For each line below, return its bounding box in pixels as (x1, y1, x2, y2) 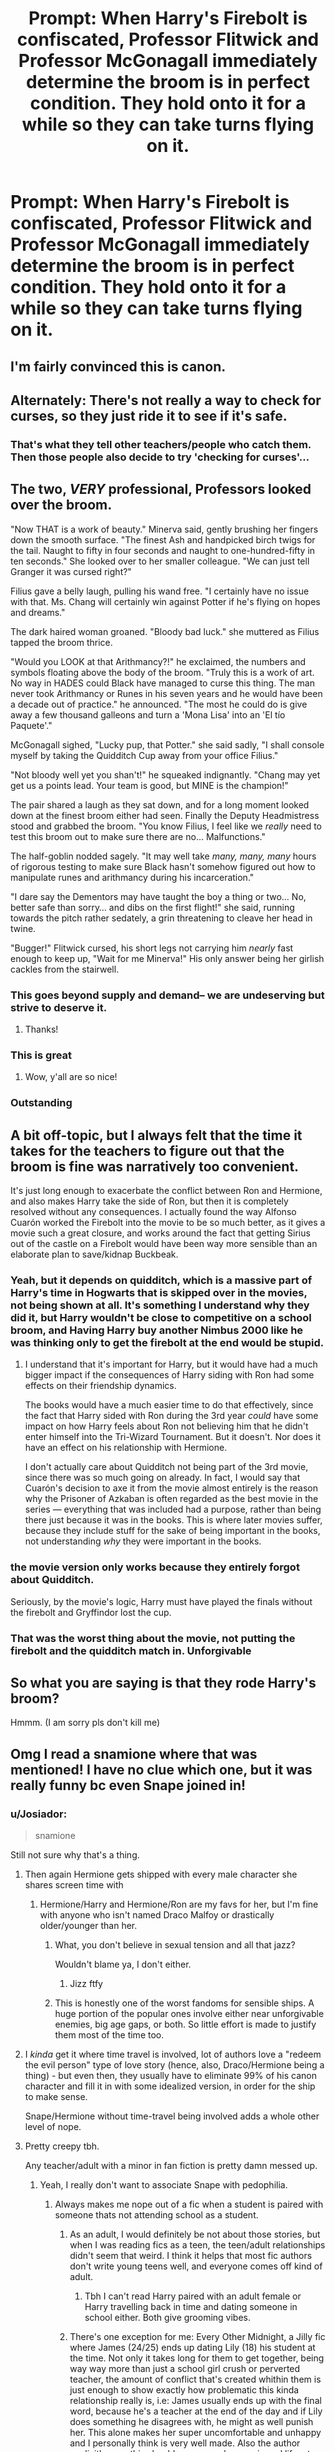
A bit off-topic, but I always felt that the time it (10, 1127, 303, 1144)
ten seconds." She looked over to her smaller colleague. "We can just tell (10, 555, 310, 567)
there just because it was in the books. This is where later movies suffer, (24, 1514, 323, 1526)
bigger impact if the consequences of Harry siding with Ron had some (24, 1369, 315, 1381)
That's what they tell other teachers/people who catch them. (10, 437, 312, 451)
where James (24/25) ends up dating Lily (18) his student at (69, 2342, 316, 2354)
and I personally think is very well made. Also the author (69, 2437, 301, 2449)
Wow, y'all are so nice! (24, 1071, 118, 1083)
